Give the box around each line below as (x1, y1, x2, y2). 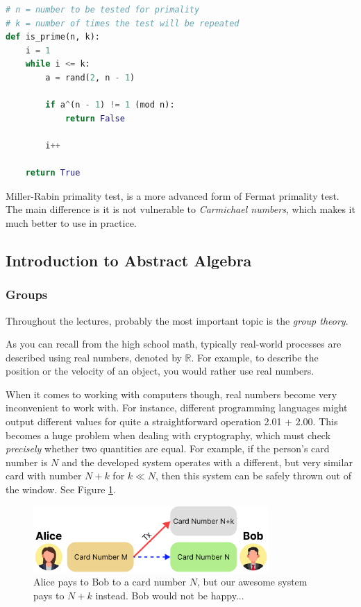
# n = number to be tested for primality (6, 5, 200, 15)
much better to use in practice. (6, 215, 137, 230)
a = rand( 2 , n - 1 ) (45, 72, 135, 83)
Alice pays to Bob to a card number (33, 574, 187, 589)
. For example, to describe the (191, 350, 319, 364)
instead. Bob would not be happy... (95, 588, 244, 602)
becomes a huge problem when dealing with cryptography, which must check (6, 427, 331, 442)
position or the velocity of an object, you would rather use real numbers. (6, 364, 314, 378)
